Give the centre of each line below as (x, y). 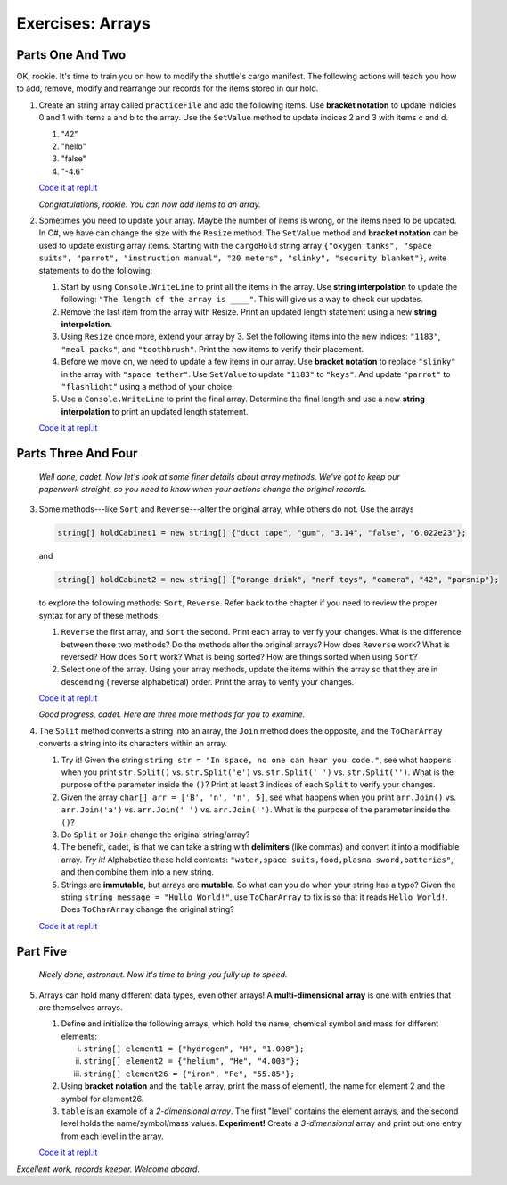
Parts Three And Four (77, 453)
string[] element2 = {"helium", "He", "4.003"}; (192, 1062)
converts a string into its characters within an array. (133, 744)
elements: (79, 1036)
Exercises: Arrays (84, 23)
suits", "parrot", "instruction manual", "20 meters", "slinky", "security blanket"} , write (243, 258)
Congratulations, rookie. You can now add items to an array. (150, 204)
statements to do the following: (96, 270)
